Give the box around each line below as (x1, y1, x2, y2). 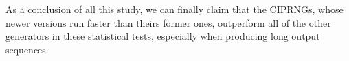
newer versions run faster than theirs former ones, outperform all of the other (5, 15, 331, 29)
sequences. (5, 42, 49, 56)
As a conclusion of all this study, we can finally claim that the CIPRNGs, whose (5, 2, 344, 16)
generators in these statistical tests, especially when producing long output (5, 29, 320, 43)
